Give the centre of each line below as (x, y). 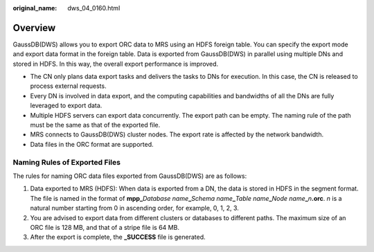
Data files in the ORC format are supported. (92, 144)
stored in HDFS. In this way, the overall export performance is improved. (116, 64)
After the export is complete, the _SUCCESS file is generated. (118, 237)
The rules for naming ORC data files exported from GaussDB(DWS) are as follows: (130, 176)
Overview (34, 28)
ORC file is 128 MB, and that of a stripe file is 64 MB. (105, 227)
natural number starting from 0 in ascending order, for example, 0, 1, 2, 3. (134, 208)
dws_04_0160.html (94, 8)
